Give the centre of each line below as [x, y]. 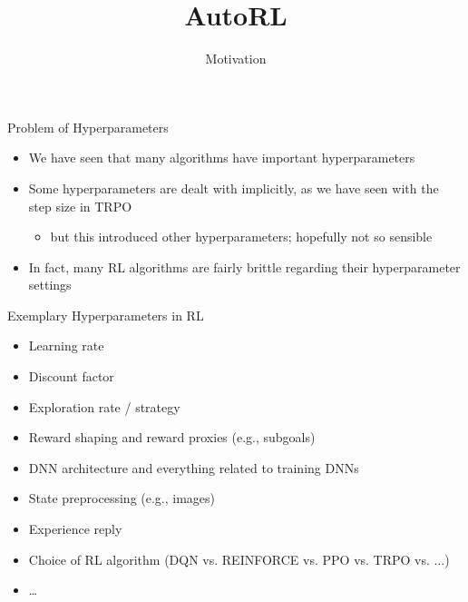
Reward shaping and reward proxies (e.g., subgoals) [172, 437]
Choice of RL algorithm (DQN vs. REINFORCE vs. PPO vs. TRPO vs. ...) [239, 559]
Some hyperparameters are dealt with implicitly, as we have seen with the [234, 188]
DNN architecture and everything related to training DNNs [194, 467]
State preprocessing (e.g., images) [122, 498]
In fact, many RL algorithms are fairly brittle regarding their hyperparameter [244, 266]
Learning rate [66, 345]
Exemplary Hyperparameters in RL [106, 315]
